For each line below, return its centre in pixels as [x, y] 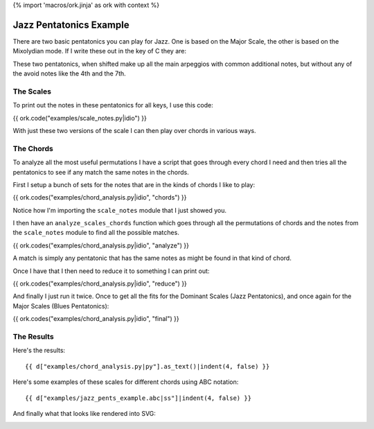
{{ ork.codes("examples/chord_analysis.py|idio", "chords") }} [100, 198]
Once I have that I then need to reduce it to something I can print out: [111, 271]
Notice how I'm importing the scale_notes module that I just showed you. [119, 210]
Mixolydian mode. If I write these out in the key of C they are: [100, 51]
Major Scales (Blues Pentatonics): [61, 306]
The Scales [32, 91]
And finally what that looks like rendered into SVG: [84, 413]
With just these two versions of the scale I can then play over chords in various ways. [134, 131]
